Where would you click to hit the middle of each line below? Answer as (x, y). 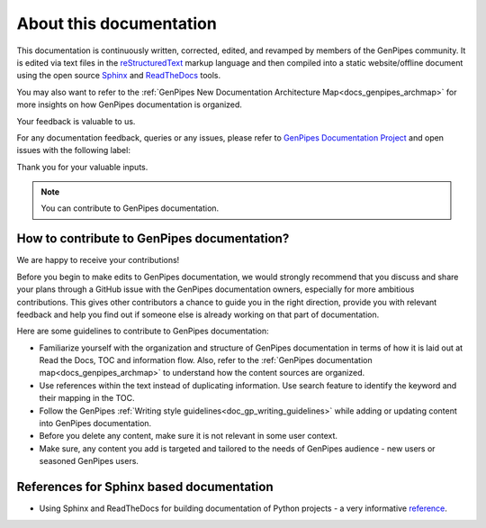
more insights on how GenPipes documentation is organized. (130, 105)
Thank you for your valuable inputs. (82, 167)
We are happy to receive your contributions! (98, 260)
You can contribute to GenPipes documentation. (130, 208)
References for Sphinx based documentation (145, 487)
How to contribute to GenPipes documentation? (153, 239)
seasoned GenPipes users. (89, 461)
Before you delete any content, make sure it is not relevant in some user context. (188, 436)
